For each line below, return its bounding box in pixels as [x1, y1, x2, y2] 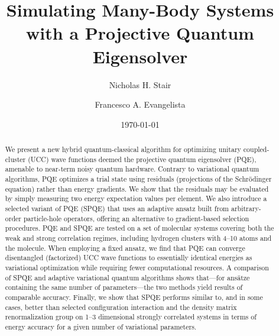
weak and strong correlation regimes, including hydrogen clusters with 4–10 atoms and [5, 232, 272, 243]
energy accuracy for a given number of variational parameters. [5, 321, 197, 331]
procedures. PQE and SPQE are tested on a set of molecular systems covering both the [5, 223, 274, 233]
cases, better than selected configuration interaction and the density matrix [5, 302, 237, 312]
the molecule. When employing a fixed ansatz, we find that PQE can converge [5, 243, 245, 253]
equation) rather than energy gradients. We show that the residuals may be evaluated [5, 183, 269, 193]
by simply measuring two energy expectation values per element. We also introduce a [5, 193, 267, 203]
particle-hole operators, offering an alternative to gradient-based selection [23, 213, 249, 223]
